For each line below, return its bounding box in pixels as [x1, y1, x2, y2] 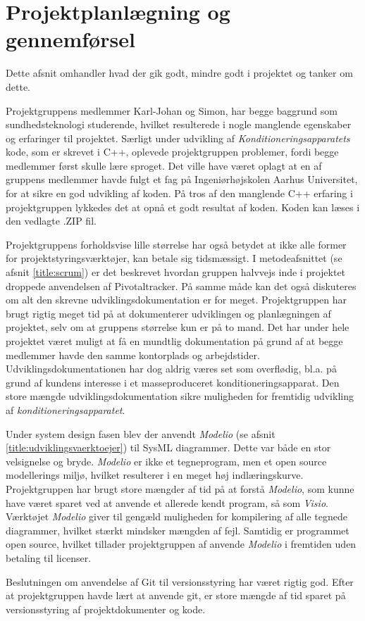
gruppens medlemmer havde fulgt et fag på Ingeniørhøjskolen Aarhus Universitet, [6, 172, 358, 187]
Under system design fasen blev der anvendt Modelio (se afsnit [6, 426, 276, 441]
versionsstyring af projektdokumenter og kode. [6, 601, 206, 616]
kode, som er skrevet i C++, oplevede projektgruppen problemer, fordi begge [6, 144, 339, 159]
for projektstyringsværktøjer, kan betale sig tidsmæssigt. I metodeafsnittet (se [6, 251, 342, 265]
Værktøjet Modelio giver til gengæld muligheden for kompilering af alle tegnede [6, 509, 347, 524]
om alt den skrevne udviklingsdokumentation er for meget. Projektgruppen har [6, 292, 347, 307]
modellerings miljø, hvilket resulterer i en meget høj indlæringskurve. [6, 468, 304, 482]
